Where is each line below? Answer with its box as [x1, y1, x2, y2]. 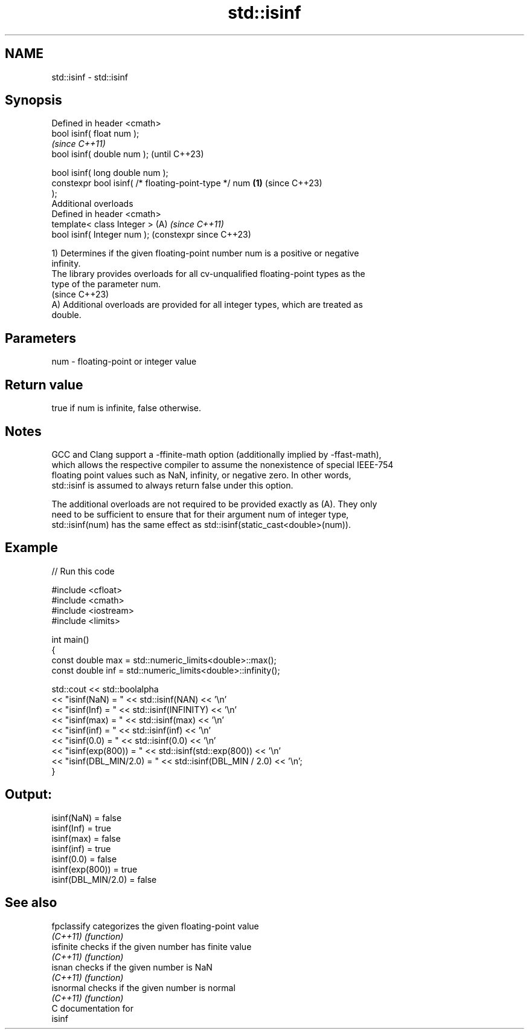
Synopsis [5, 93, 62, 108]
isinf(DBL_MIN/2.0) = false [51, 874, 157, 885]
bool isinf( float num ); [51, 128, 139, 139]
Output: [5, 787, 52, 802]
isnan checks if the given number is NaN [51, 961, 213, 972]
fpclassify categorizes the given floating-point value [51, 920, 259, 931]
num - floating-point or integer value [51, 356, 197, 367]
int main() [51, 634, 89, 645]
